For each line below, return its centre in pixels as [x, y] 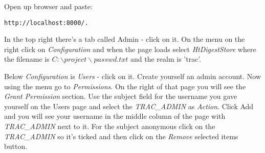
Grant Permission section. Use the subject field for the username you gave [121, 96]
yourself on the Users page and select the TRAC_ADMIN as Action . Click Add [129, 106]
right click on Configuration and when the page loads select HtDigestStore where [130, 49]
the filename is [27, 59]
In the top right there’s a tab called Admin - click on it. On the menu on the [125, 39]
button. [16, 146]
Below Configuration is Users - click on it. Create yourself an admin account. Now [133, 76]
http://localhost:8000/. [46, 23]
